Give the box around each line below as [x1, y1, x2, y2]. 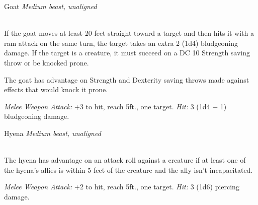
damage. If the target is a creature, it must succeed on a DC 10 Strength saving [4, 47, 250, 58]
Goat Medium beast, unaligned [4, 1, 97, 11]
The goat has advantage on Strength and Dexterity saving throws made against [4, 74, 249, 85]
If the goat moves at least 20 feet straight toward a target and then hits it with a [4, 28, 254, 38]
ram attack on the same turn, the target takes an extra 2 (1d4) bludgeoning [4, 37, 238, 48]
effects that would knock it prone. [4, 84, 108, 95]
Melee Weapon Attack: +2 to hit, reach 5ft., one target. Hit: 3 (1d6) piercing [4, 181, 239, 192]
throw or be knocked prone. [4, 57, 89, 67]
